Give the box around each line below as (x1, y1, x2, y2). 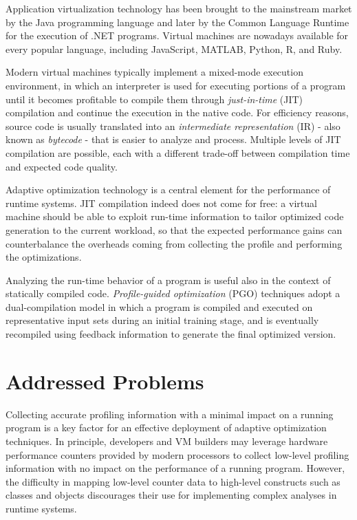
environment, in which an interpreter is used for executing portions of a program (6, 78, 346, 92)
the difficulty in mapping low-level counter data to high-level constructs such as (6, 474, 340, 488)
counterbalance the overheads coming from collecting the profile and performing (6, 236, 343, 250)
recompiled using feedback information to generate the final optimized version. (6, 327, 336, 341)
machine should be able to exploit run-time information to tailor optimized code (6, 209, 344, 224)
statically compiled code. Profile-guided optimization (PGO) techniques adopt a (6, 286, 340, 301)
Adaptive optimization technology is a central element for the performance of (6, 182, 331, 197)
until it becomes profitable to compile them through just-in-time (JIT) (6, 91, 303, 106)
